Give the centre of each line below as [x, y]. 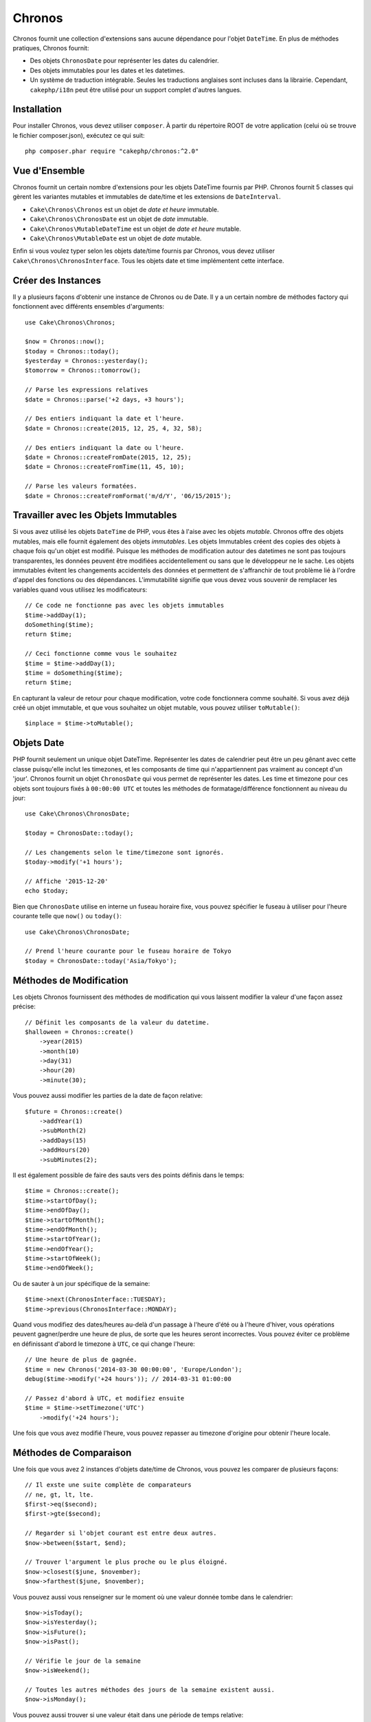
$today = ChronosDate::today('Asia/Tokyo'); [101, 961]
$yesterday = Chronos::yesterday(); [87, 361]
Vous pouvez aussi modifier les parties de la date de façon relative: [108, 1096]
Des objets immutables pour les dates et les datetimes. [108, 70]
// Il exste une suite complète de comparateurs [108, 1485]
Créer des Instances [57, 280]
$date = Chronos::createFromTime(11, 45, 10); [105, 467]
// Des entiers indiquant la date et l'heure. [105, 419]
